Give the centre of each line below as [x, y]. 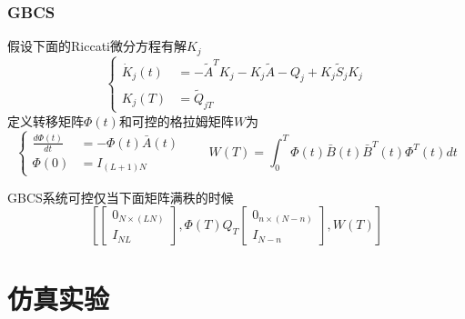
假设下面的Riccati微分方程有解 [97, 46]
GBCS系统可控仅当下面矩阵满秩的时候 [121, 197]
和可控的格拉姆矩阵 [176, 120]
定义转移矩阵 [45, 120]
